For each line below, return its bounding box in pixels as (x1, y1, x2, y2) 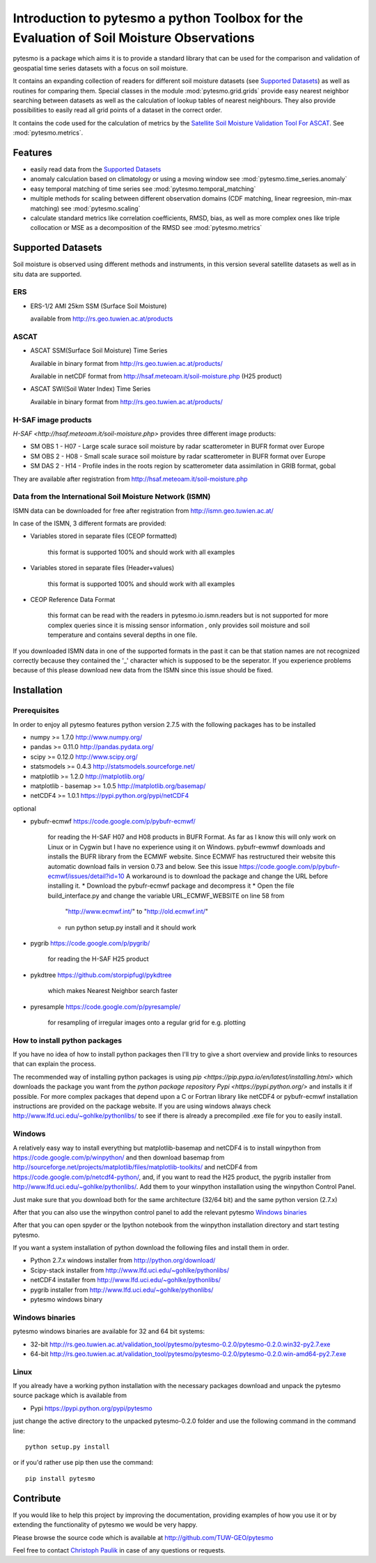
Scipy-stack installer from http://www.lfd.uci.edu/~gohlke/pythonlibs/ (30, 1265, 230, 1275)
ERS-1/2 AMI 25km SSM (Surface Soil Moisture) (30, 302, 167, 310)
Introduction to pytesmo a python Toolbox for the (13, 10, 304, 26)
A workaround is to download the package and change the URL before (125, 872, 329, 881)
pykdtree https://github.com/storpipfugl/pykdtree (30, 971, 172, 979)
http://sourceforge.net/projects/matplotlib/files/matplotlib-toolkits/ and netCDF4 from (13, 1163, 258, 1171)
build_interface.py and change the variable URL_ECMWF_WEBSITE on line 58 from (47, 891, 285, 900)
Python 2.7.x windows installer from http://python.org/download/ (30, 1256, 216, 1265)
